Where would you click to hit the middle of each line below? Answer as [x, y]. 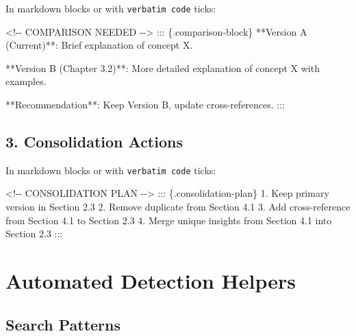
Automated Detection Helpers [151, 281]
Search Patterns [63, 324]
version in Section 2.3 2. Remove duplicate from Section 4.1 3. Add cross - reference [178, 207]
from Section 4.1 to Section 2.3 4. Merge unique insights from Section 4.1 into [169, 220]
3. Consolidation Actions [94, 142]
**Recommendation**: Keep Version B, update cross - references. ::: [145, 105]
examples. [26, 81]
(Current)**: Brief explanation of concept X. [99, 45]
